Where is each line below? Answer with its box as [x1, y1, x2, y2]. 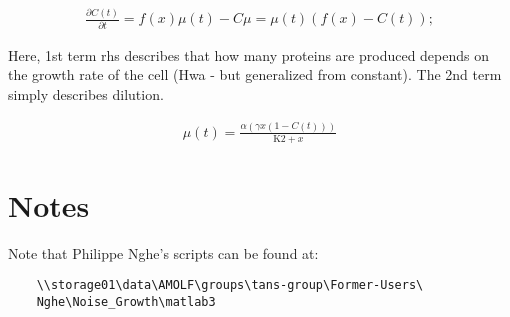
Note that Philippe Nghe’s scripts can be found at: [8, 242, 319, 263]
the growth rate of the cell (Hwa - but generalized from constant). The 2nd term [8, 64, 502, 85]
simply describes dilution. [8, 83, 164, 104]
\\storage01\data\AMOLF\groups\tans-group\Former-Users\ [36, 278, 424, 293]
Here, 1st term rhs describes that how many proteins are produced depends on [8, 44, 489, 65]
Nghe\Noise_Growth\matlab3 [36, 295, 216, 310]
